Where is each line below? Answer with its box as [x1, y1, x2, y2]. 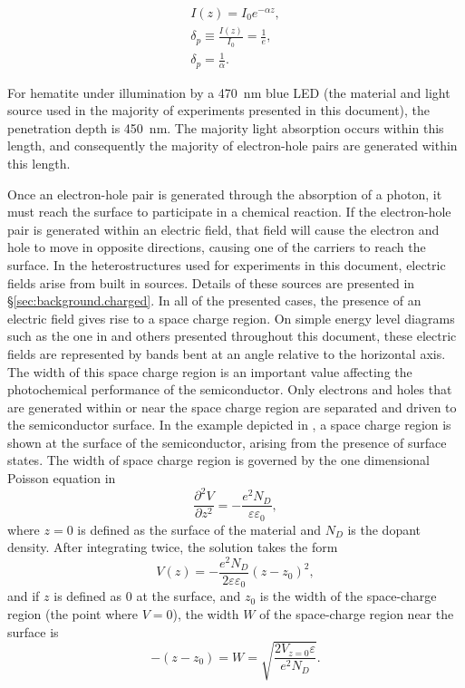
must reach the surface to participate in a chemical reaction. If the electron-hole [7, 202, 451, 221]
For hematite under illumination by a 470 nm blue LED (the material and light [7, 82, 450, 102]
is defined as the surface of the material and [77, 519, 321, 538]
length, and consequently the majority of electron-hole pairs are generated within [7, 136, 458, 155]
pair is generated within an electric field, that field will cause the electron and [7, 219, 440, 238]
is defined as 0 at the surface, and [53, 586, 241, 606]
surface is [7, 622, 59, 641]
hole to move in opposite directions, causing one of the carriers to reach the [7, 237, 426, 257]
